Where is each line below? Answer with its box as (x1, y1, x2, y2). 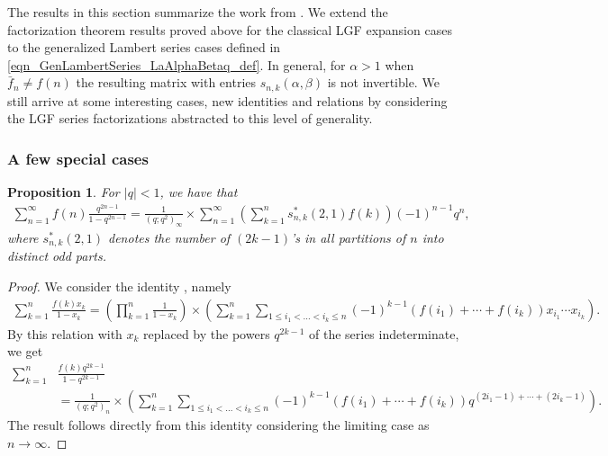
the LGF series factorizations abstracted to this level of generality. (7, 109, 373, 128)
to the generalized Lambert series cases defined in (7, 38, 281, 57)
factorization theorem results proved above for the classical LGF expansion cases (7, 20, 452, 39)
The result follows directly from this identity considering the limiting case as (7, 416, 430, 434)
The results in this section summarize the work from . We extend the (7, 3, 388, 21)
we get (7, 342, 43, 361)
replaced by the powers (143, 324, 270, 343)
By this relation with (7, 324, 123, 343)
